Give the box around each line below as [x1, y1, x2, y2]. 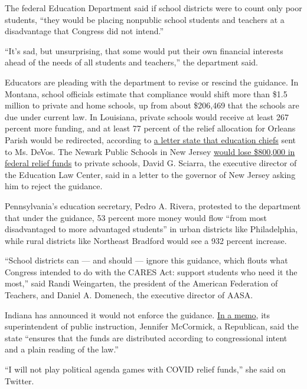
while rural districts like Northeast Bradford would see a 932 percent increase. [5, 234, 287, 246]
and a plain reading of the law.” [5, 343, 119, 355]
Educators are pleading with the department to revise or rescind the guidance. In [5, 75, 299, 88]
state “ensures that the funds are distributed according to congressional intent [5, 331, 288, 344]
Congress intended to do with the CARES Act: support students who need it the [5, 265, 298, 278]
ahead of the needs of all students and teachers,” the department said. [5, 56, 259, 68]
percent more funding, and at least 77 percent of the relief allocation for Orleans [5, 122, 296, 134]
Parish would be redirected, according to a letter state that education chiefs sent [5, 133, 296, 146]
